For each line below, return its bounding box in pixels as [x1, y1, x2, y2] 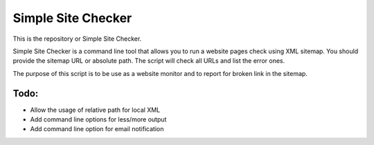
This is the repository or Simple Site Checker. [12, 35, 142, 43]
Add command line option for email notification [30, 125, 164, 133]
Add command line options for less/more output [30, 115, 167, 124]
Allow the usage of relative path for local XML [30, 106, 161, 114]
